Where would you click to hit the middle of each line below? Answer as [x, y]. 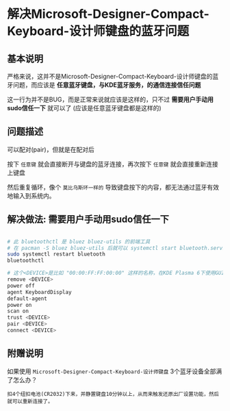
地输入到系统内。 [31, 195]
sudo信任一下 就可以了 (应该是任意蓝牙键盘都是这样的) [85, 108]
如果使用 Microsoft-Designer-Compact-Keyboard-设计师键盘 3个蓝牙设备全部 [112, 371]
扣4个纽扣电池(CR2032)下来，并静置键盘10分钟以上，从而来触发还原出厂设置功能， [108, 394]
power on [20, 305]
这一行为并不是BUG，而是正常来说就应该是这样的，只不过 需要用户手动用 [110, 99]
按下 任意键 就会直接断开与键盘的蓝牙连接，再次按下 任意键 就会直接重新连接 [113, 164]
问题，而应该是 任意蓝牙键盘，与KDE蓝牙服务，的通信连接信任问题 [107, 85]
